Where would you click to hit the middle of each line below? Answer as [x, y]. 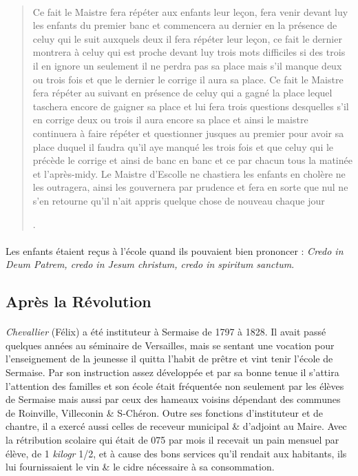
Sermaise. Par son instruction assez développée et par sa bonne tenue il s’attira [172, 372]
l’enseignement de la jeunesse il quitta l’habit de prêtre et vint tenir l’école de [169, 359]
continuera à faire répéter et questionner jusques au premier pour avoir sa [188, 133]
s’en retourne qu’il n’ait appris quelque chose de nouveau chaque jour [179, 200]
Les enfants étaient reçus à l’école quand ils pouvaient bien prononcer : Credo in [175, 250]
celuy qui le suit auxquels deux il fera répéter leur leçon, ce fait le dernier [187, 38]
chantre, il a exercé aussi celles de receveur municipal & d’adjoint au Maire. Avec [176, 426]
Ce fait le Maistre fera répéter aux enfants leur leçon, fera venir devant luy [190, 11]
